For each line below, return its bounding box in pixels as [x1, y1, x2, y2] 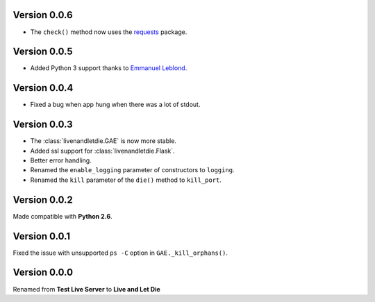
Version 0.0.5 [12, 46, 73, 58]
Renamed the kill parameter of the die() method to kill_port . [30, 176, 222, 184]
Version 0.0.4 [12, 82, 74, 94]
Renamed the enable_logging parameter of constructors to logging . [30, 166, 235, 174]
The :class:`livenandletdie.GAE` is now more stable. [30, 137, 177, 145]
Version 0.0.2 [12, 194, 73, 205]
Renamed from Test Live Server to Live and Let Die [12, 285, 161, 293]
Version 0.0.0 [12, 267, 73, 278]
